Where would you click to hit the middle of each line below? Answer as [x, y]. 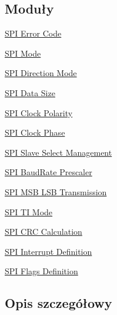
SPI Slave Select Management [58, 152]
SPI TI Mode [29, 211]
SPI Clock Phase [35, 132]
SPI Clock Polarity [39, 112]
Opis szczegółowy [58, 303]
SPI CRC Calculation [44, 232]
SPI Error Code [33, 33]
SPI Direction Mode [41, 73]
